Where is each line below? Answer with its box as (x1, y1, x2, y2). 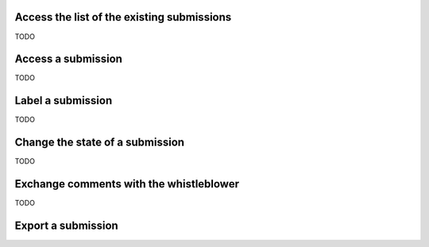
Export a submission (14, 218, 118, 232)
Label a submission (14, 94, 113, 107)
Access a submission (14, 52, 123, 66)
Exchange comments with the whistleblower (14, 177, 240, 191)
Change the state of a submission (14, 136, 185, 149)
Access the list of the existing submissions (14, 10, 232, 24)
